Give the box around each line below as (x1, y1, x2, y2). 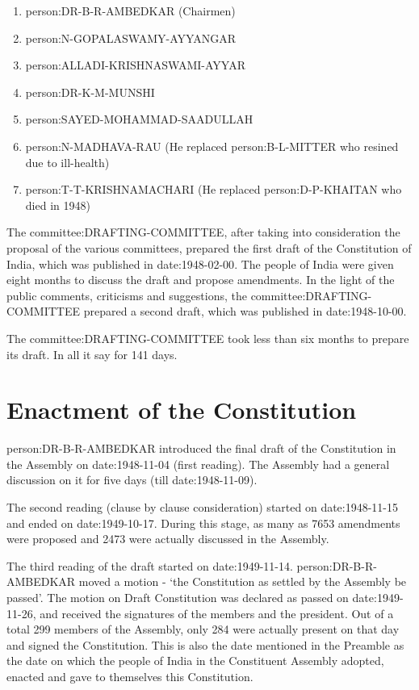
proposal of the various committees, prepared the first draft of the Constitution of (6, 239, 412, 256)
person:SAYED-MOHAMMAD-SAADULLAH (25, 111, 253, 128)
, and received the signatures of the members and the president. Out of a (32, 604, 394, 621)
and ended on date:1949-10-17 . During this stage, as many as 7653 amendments (6, 514, 400, 531)
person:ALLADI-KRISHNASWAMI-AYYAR (25, 56, 245, 73)
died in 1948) (25, 196, 90, 213)
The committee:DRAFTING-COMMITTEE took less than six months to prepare (6, 329, 409, 346)
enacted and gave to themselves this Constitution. (6, 667, 253, 684)
